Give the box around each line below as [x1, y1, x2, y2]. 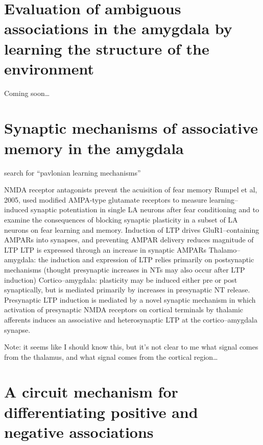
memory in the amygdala [4, 137, 184, 158]
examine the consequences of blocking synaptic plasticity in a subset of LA [4, 214, 238, 225]
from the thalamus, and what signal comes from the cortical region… [4, 351, 218, 362]
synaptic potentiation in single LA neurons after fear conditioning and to [31, 204, 259, 215]
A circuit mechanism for [4, 381, 178, 402]
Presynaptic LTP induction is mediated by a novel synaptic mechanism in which [4, 294, 256, 305]
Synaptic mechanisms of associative [4, 117, 258, 138]
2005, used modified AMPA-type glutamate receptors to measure [4, 194, 207, 205]
